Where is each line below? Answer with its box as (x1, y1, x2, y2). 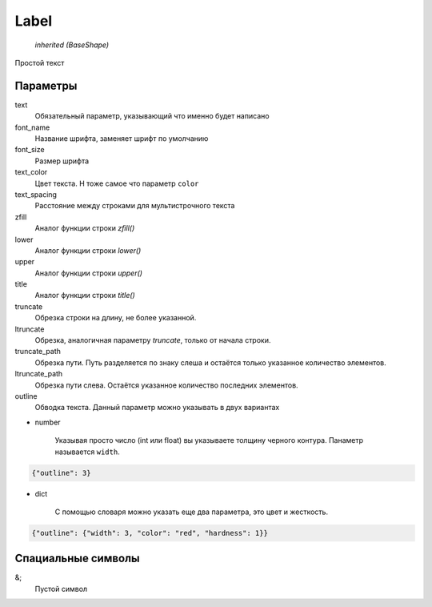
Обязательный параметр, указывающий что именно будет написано (34, 111, 270, 121)
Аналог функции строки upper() (34, 268, 143, 278)
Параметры (14, 78, 78, 92)
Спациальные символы (14, 552, 140, 565)
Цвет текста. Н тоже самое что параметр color (34, 179, 199, 188)
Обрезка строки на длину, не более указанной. (34, 313, 197, 323)
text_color (14, 167, 48, 177)
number (34, 417, 61, 427)
